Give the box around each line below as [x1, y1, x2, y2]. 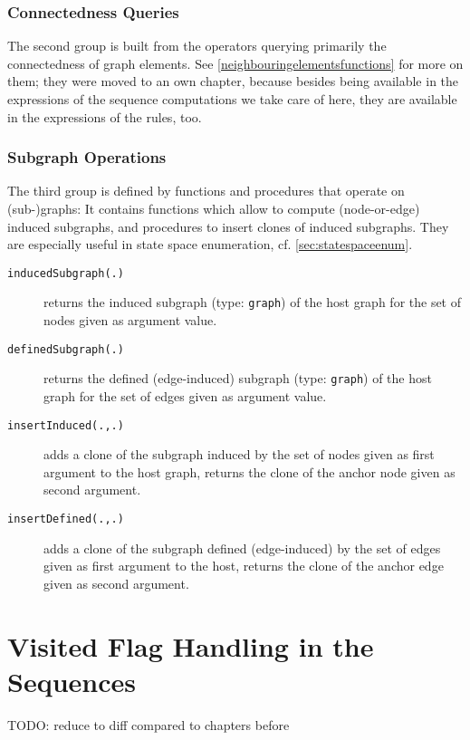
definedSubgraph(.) [7, 342, 124, 356]
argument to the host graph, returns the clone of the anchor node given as [43, 462, 456, 481]
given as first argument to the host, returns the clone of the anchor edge [43, 556, 444, 575]
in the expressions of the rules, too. [7, 107, 202, 126]
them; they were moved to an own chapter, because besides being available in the [7, 72, 459, 91]
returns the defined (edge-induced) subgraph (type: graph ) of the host [43, 369, 432, 388]
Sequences [7, 662, 136, 699]
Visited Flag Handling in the [7, 627, 374, 664]
